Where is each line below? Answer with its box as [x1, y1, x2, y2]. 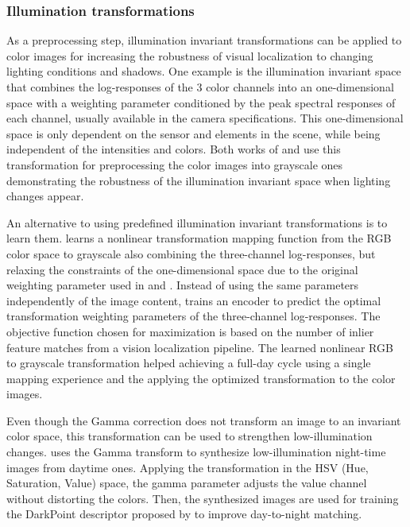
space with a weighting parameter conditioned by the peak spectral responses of [6, 94, 396, 110]
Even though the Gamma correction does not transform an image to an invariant [6, 412, 401, 428]
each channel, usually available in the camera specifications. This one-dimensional [6, 110, 404, 126]
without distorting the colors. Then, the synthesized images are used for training [6, 490, 399, 506]
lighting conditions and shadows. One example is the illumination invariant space [6, 63, 401, 79]
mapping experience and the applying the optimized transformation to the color [6, 370, 396, 386]
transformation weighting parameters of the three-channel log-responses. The [6, 308, 381, 324]
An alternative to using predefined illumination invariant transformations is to [6, 214, 388, 231]
